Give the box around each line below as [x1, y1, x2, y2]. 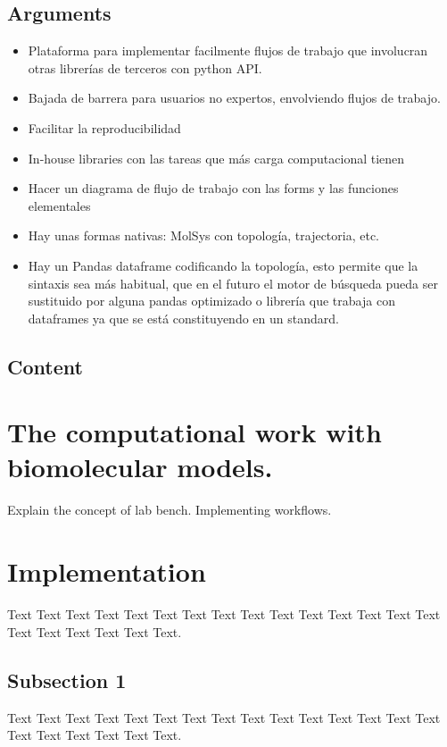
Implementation [7, 553, 206, 590]
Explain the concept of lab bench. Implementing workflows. [7, 500, 332, 519]
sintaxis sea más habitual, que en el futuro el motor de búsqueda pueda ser [28, 273, 438, 292]
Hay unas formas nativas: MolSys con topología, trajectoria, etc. [28, 226, 380, 245]
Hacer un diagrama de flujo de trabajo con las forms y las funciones [28, 179, 399, 197]
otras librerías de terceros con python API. [28, 58, 262, 77]
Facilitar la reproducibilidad [28, 118, 181, 137]
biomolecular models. [7, 449, 273, 485]
